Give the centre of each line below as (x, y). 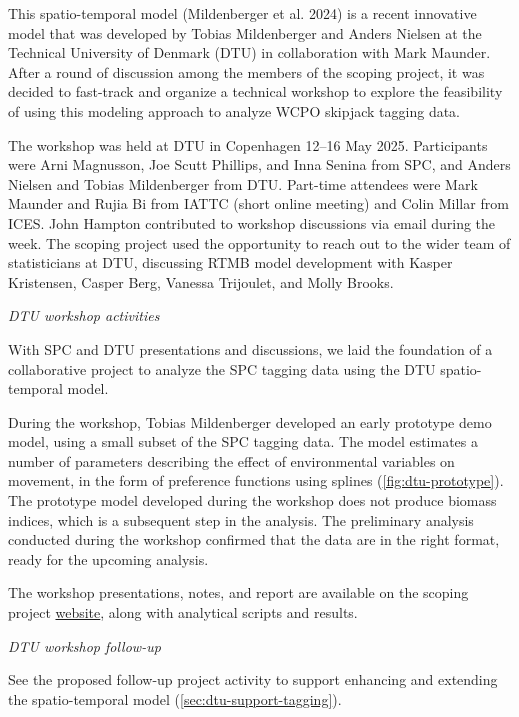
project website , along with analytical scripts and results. (183, 612)
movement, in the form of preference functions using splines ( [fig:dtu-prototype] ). (256, 480)
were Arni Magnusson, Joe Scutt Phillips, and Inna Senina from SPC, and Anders (259, 164)
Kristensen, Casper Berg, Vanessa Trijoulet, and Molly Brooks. (201, 281)
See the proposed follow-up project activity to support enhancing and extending (253, 679)
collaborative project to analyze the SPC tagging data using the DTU (222, 368)
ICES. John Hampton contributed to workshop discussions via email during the (252, 222)
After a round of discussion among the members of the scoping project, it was (246, 71)
